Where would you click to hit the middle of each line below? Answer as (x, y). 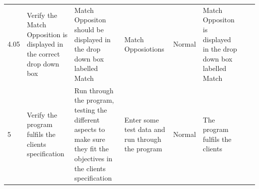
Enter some (141, 119)
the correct (43, 53)
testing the (91, 109)
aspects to (90, 129)
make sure (90, 139)
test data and (145, 129)
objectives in (93, 158)
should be (89, 29)
